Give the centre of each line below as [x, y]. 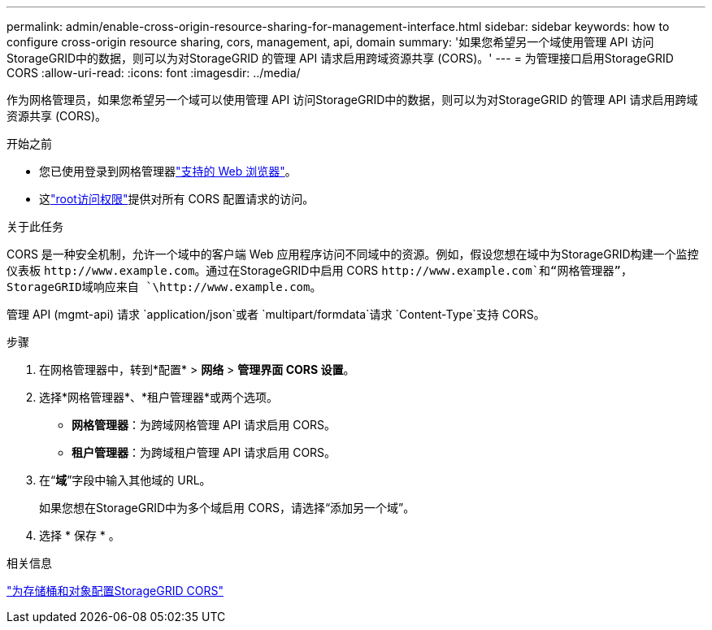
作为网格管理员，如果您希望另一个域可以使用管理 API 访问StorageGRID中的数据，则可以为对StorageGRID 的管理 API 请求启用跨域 [352, 100]
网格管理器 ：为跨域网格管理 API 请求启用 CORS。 [204, 425]
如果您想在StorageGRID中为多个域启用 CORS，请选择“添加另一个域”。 [227, 508]
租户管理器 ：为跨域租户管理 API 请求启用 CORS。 [204, 452]
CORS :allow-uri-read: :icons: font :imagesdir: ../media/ [154, 73]
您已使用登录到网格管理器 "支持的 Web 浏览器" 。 [168, 171]
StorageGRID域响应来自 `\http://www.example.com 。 [164, 287]
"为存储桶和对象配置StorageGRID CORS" [115, 591]
